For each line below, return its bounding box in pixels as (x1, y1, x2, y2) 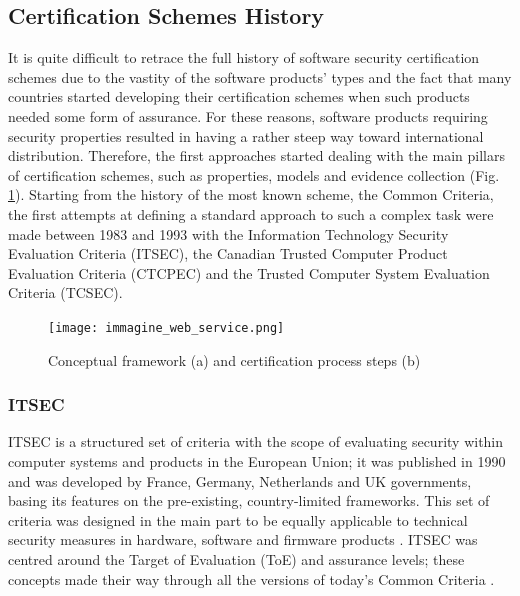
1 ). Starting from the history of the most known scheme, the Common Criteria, (8, 184, 494, 205)
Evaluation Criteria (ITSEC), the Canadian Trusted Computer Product (8, 243, 448, 264)
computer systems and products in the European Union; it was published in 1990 (8, 450, 506, 471)
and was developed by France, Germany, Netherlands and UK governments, (8, 470, 472, 491)
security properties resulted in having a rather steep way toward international (8, 125, 484, 146)
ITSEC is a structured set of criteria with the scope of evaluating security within (8, 431, 504, 452)
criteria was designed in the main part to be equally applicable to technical (8, 509, 468, 530)
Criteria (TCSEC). (8, 282, 123, 303)
